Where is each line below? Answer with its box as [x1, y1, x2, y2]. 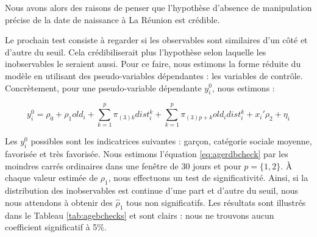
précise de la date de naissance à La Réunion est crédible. [5, 13, 220, 26]
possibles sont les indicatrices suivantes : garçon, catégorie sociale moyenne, [30, 135, 312, 147]
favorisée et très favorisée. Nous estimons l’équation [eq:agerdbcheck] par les [5, 147, 288, 160]
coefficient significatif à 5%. [5, 221, 107, 233]
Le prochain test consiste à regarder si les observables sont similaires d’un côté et [5, 34, 308, 46]
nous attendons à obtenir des [5, 196, 113, 208]
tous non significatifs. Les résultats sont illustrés [126, 196, 306, 208]
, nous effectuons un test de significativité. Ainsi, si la [108, 171, 308, 184]
